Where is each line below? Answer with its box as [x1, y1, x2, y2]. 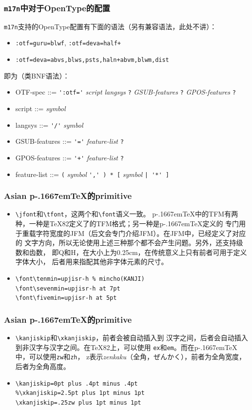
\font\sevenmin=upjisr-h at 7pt [15, 285, 120, 292]
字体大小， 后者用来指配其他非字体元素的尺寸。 [15, 256, 168, 267]
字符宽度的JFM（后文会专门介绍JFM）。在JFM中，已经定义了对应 [36, 228, 246, 238]
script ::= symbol [15, 103, 66, 113]
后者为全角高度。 [15, 361, 70, 371]
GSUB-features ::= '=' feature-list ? [15, 136, 124, 146]
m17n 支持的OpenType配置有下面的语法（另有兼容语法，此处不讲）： [4, 21, 217, 31]
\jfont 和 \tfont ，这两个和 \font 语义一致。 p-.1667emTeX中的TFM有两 [15, 209, 238, 219]
